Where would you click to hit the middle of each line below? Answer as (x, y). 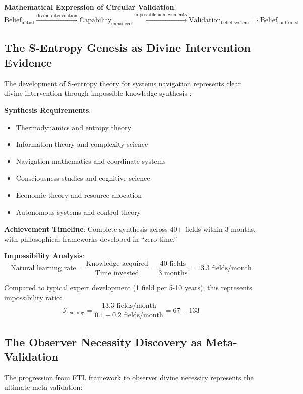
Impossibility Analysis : (44, 256)
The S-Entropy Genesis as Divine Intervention (128, 47)
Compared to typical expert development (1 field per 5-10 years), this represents (128, 287)
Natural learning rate (43, 269)
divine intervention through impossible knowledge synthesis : (98, 93)
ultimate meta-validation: (43, 387)
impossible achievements (160, 14)
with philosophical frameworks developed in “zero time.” (91, 238)
